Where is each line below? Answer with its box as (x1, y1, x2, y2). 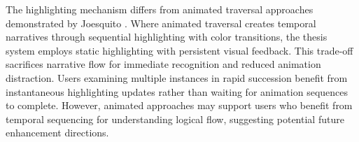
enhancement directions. (6, 125, 109, 140)
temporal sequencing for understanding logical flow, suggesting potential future (6, 111, 344, 126)
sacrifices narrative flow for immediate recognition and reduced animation (6, 57, 321, 71)
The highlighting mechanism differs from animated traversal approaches (6, 2, 314, 16)
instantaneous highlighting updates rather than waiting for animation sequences (6, 84, 349, 99)
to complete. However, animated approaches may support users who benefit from (6, 98, 353, 113)
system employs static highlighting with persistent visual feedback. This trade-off (6, 43, 353, 57)
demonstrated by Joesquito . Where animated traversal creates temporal (6, 15, 316, 30)
